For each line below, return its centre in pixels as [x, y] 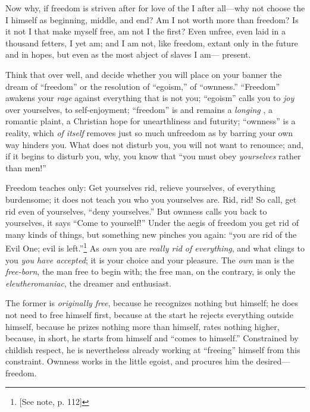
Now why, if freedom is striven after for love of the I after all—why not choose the [155, 8]
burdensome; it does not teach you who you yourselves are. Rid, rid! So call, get [151, 199]
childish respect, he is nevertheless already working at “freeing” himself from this [153, 349]
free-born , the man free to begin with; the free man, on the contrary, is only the [151, 271]
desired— [273, 361]
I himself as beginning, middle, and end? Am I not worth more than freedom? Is [152, 19]
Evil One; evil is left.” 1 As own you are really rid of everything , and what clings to [155, 247]
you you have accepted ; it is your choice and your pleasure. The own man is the [150, 260]
